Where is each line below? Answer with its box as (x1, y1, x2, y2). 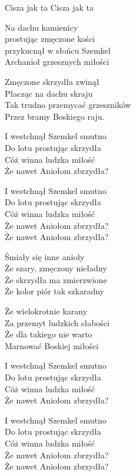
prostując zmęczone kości (5, 32, 95, 45)
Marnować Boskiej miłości (5, 339, 99, 352)
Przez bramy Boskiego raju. (5, 110, 105, 122)
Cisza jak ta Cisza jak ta (5, 1, 94, 13)
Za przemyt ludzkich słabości (5, 316, 110, 329)
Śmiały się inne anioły (5, 250, 85, 262)
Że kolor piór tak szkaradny (5, 285, 104, 297)
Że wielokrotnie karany (5, 305, 88, 317)
